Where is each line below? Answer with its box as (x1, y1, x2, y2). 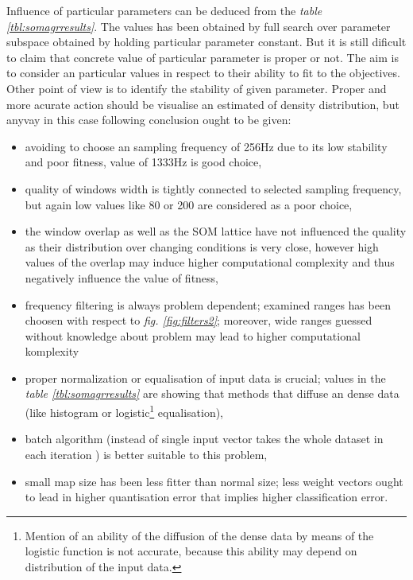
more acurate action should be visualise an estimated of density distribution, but (6, 95, 399, 112)
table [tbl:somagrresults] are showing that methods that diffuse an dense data (25, 385, 399, 402)
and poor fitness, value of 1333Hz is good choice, (25, 154, 262, 170)
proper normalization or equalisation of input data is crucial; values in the (25, 369, 386, 386)
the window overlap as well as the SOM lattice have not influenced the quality (25, 223, 407, 239)
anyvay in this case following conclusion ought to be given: (6, 111, 291, 128)
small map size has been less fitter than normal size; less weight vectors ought (25, 473, 403, 489)
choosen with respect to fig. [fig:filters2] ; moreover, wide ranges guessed (25, 312, 372, 329)
